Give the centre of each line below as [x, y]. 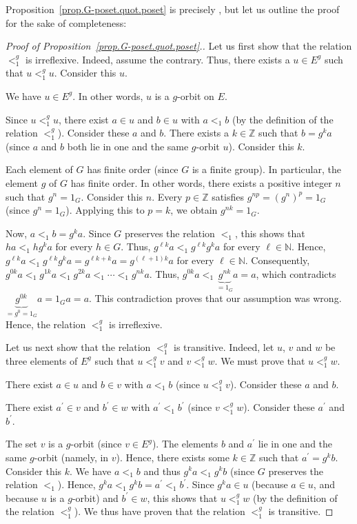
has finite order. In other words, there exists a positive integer [201, 182]
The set [21, 444]
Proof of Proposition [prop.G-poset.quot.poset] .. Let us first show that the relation [179, 46]
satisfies [228, 196]
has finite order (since [133, 169]
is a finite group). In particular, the [266, 169]
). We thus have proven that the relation [160, 511]
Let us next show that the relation [78, 347]
